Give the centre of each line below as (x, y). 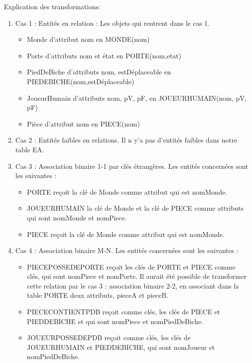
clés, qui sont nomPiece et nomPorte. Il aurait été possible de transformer (137, 276)
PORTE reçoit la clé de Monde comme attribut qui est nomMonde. (127, 191)
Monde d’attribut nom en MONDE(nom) (88, 39)
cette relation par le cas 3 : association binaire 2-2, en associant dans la (133, 285)
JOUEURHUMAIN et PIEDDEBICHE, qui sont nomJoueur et (121, 347)
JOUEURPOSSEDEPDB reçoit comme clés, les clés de (109, 337)
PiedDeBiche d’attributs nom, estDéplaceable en (99, 72)
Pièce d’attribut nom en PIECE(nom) (83, 123)
